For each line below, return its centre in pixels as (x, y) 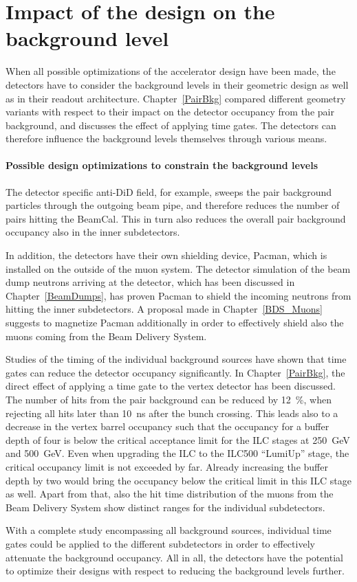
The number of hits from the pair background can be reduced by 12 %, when (169, 399)
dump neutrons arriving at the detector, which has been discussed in (150, 282)
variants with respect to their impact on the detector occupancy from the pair (170, 112)
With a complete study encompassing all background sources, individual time (169, 530)
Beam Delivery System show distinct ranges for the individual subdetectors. (165, 507)
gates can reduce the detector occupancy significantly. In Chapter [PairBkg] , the (175, 372)
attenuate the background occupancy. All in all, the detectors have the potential (174, 557)
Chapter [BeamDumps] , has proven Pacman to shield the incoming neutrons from (178, 295)
